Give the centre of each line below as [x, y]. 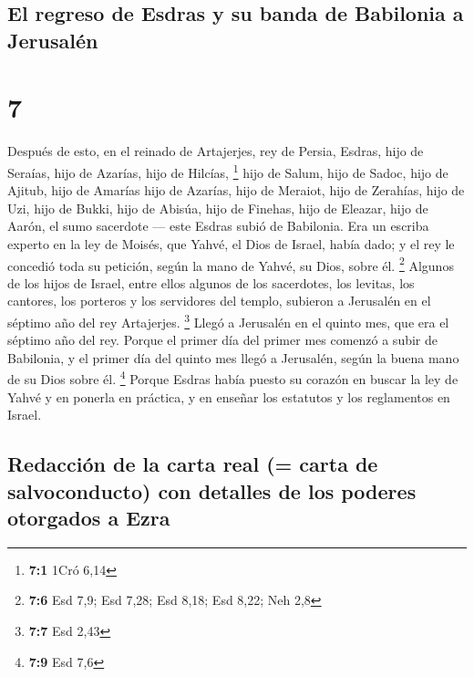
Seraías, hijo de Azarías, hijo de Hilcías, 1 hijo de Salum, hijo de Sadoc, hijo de [228, 171]
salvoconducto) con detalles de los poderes [212, 490]
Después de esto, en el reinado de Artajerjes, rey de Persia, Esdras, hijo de [216, 151]
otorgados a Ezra [89, 517]
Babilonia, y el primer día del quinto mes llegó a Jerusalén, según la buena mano [233, 357]
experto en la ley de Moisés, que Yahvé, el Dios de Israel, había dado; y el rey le [231, 243]
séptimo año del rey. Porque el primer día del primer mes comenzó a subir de [222, 340]
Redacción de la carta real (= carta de [193, 464]
